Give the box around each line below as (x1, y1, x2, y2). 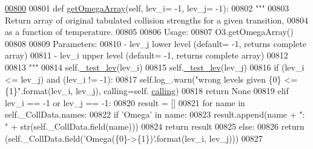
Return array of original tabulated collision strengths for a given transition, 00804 (5, 13, 308, 26)
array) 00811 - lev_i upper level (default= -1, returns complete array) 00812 (5, 49, 288, 62)
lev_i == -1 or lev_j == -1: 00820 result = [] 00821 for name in (5, 96, 245, 109)
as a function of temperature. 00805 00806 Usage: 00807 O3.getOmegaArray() (5, 25, 294, 38)
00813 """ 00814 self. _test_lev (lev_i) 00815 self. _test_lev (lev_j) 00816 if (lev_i (5, 60, 305, 73)
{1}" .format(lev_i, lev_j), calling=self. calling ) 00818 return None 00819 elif (5, 84, 289, 97)
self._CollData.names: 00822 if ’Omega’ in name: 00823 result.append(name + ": (5, 108, 305, 121)
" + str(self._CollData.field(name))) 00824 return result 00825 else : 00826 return (5, 119, 305, 132)
